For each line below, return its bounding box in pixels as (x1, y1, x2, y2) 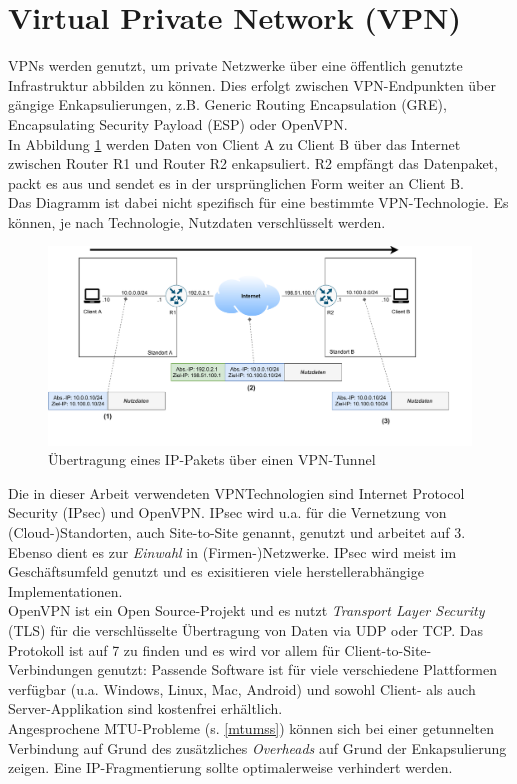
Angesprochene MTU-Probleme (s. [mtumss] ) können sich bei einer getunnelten (8, 717, 495, 738)
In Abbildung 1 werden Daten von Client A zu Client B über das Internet (8, 133, 461, 154)
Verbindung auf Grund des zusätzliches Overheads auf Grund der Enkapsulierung (8, 737, 507, 758)
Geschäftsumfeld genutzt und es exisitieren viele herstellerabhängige (8, 561, 424, 582)
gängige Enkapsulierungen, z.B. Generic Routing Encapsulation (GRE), (8, 94, 447, 115)
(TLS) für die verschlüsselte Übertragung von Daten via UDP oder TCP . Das (8, 619, 484, 640)
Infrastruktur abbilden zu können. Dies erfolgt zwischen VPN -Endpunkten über (8, 74, 496, 95)
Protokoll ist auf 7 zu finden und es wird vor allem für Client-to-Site (8, 639, 427, 660)
